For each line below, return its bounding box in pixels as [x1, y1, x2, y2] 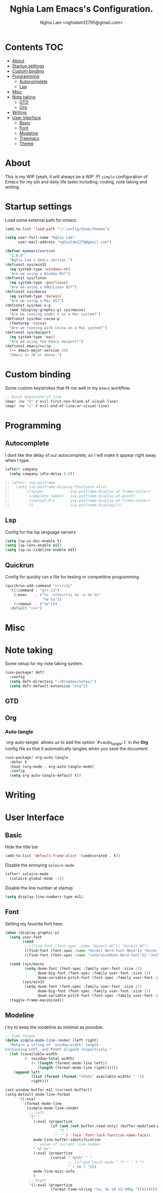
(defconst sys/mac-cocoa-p [5, 316, 60, 322]
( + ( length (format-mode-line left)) [31, 1061, 108, 1066]
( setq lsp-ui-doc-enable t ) [5, 539, 62, 543]
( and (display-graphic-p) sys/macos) [9, 307, 86, 312]
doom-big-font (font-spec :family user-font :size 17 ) [37, 989, 151, 994]
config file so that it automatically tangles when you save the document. [5, 745, 149, 751]
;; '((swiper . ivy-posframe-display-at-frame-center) [5, 489, 151, 494]
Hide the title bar [5, 844, 39, 850]
